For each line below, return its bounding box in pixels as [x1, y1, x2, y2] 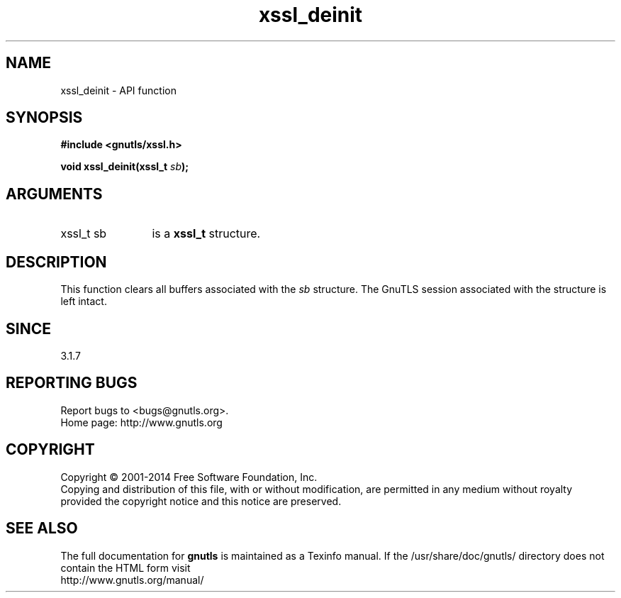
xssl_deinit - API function [60, 84, 177, 96]
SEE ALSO [6, 519, 78, 538]
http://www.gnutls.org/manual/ [60, 573, 204, 586]
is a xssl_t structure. [152, 226, 261, 241]
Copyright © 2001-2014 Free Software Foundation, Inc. [60, 470, 318, 483]
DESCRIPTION [6, 253, 107, 271]
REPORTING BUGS [6, 374, 138, 392]
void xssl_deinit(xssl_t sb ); [60, 160, 189, 173]
